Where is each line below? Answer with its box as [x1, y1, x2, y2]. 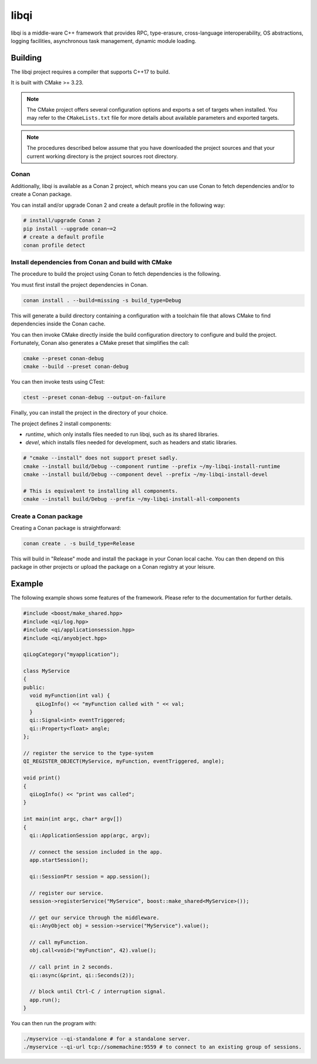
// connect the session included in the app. [29, 848, 163, 855]
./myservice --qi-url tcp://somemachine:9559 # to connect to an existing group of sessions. [23, 1043, 302, 1050]
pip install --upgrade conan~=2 [23, 225, 117, 232]
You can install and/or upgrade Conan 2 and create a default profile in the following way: [11, 202, 225, 209]
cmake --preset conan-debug [23, 355, 104, 361]
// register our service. [29, 890, 104, 896]
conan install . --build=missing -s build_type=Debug [23, 297, 181, 304]
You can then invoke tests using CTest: [11, 378, 105, 385]
